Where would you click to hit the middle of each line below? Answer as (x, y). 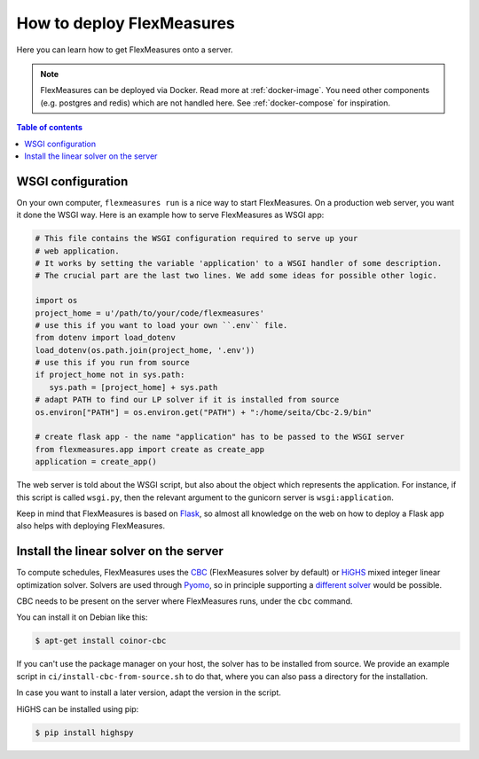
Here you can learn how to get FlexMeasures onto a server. (125, 50)
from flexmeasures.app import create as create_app (150, 449)
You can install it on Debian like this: (82, 617)
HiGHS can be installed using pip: (78, 708)
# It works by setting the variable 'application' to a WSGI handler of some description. (239, 263)
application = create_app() (96, 462)
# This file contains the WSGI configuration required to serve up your (196, 239)
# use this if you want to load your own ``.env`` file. (161, 325)
